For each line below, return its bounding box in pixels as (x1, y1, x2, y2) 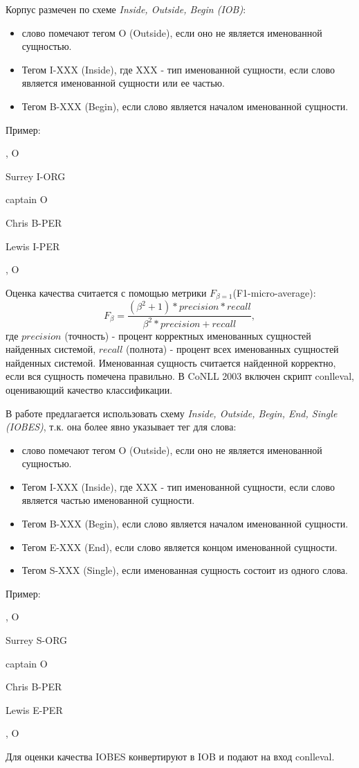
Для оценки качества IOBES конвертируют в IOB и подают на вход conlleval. (6, 749, 335, 764)
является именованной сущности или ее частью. (21, 76, 225, 90)
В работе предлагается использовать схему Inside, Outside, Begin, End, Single (6, 405, 338, 420)
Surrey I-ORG (6, 168, 66, 183)
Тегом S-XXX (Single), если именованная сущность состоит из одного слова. (21, 563, 348, 577)
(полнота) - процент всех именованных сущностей (126, 342, 339, 356)
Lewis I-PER (6, 238, 60, 253)
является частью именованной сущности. (21, 493, 195, 507)
